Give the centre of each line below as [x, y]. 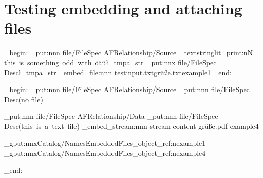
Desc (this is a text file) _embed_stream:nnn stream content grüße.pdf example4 [131, 126]
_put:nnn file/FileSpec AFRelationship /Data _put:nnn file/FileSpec [111, 116]
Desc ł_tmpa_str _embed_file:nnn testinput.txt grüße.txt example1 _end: [118, 72]
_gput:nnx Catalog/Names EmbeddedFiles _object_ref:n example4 [105, 153]
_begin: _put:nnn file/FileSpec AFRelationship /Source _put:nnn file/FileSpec [127, 89]
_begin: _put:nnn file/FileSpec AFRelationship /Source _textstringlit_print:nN [129, 52]
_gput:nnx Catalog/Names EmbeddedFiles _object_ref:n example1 [105, 143]
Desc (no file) [24, 99]
